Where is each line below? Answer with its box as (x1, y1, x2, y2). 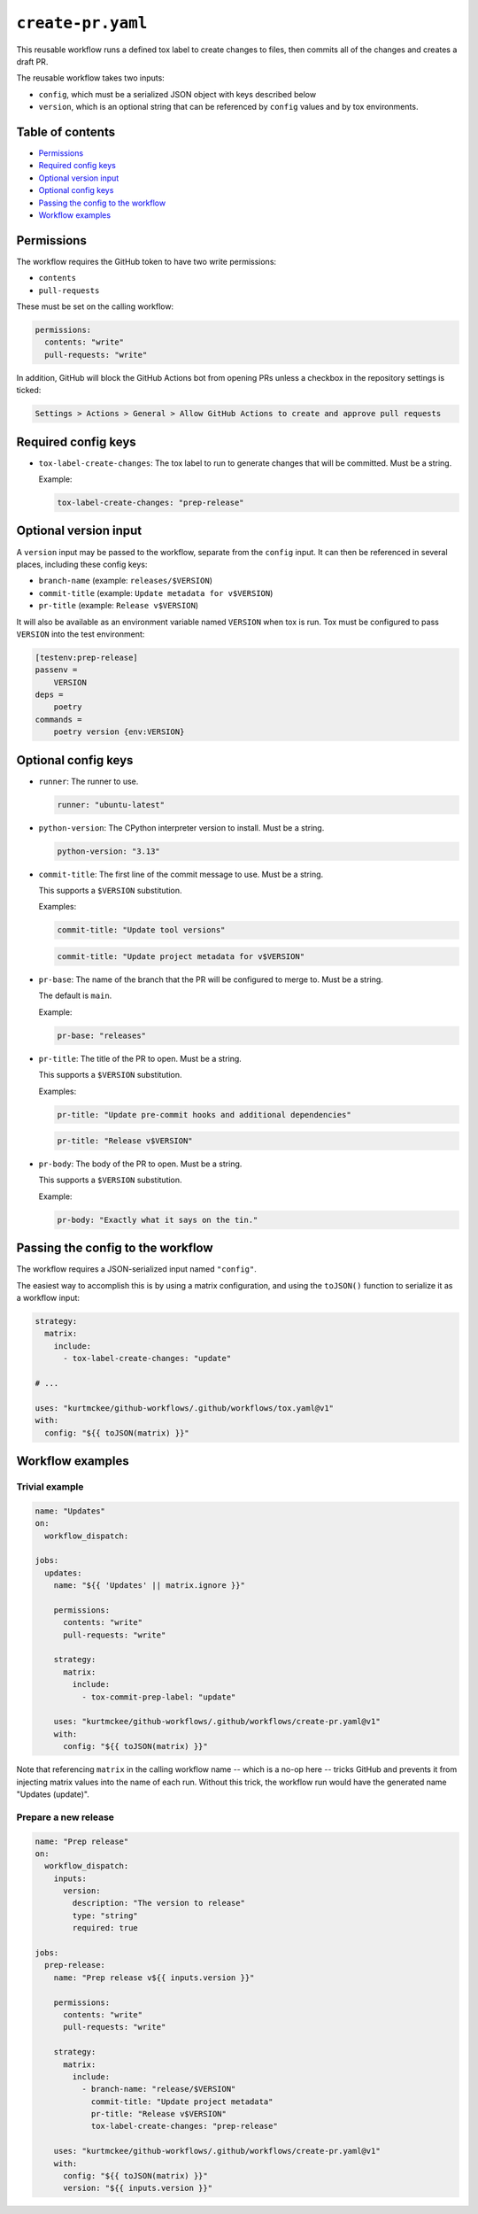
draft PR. (16, 56, 49, 66)
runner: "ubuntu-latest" (57, 800, 166, 809)
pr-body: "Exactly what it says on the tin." (57, 1214, 258, 1225)
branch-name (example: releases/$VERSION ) (38, 576, 212, 586)
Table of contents (16, 124, 115, 139)
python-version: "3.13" (57, 846, 161, 856)
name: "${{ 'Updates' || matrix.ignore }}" (53, 1581, 245, 1591)
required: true (72, 1923, 139, 1933)
